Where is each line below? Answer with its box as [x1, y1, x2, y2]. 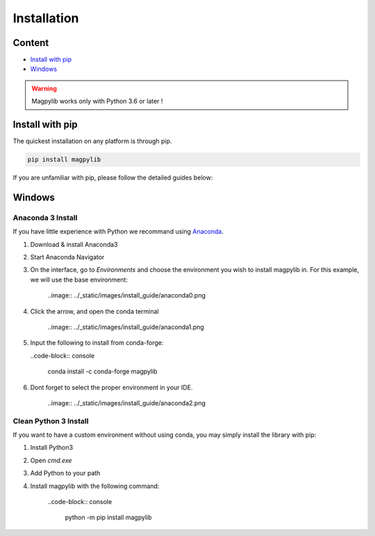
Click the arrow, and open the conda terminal [30, 307, 159, 316]
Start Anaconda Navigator [30, 253, 105, 261]
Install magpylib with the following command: [30, 482, 160, 490]
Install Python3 [30, 444, 73, 452]
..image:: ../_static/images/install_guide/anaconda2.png [47, 398, 206, 407]
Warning [31, 84, 57, 92]
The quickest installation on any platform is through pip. [12, 137, 172, 145]
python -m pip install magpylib [65, 513, 152, 521]
